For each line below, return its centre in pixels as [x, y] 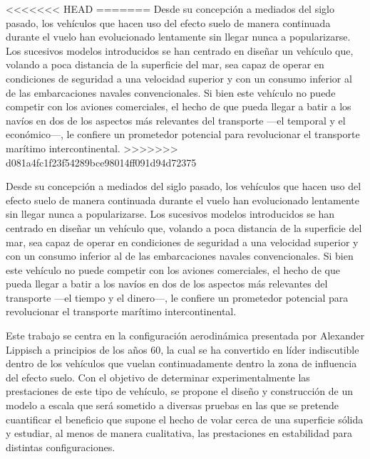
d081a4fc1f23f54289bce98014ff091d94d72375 [101, 162]
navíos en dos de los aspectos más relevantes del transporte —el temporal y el [176, 120]
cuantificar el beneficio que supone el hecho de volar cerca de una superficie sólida [185, 419]
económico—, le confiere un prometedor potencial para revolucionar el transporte [183, 134]
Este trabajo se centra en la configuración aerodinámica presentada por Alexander [185, 336]
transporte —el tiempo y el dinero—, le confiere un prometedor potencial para [177, 297]
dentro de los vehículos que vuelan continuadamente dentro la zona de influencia [181, 363]
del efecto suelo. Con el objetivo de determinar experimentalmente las [158, 377]
